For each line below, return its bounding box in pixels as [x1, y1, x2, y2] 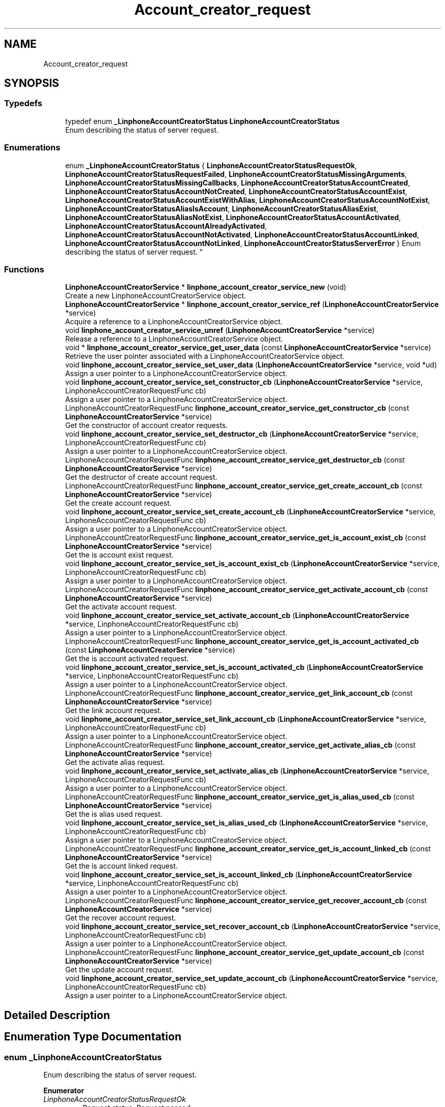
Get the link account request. [65, 706, 162, 715]
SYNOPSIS [4, 77, 59, 90]
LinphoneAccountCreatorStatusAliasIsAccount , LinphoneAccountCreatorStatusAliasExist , [65, 204, 378, 213]
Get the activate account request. [65, 602, 177, 611]
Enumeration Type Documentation [4, 1030, 181, 1043]
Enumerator [43, 1086, 84, 1095]
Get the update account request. [65, 965, 174, 974]
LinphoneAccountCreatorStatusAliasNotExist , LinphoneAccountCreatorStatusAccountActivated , [65, 212, 401, 222]
